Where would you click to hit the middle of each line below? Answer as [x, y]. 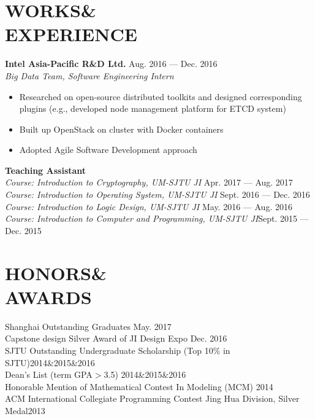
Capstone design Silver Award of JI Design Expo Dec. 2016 [116, 338]
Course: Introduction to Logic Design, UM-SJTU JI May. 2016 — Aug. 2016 [149, 206]
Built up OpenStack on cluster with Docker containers [121, 129]
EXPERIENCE [71, 34]
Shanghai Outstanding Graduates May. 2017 [88, 326]
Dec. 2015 [23, 230]
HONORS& [56, 272]
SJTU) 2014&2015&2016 [50, 362]
